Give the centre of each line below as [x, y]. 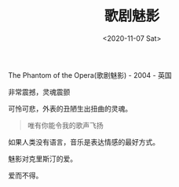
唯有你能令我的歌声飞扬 [65, 125]
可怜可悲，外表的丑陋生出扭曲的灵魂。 [70, 108]
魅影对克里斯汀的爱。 [42, 159]
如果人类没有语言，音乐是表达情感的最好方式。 [84, 141]
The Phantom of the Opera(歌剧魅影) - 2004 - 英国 [90, 75]
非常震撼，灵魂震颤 [39, 92]
